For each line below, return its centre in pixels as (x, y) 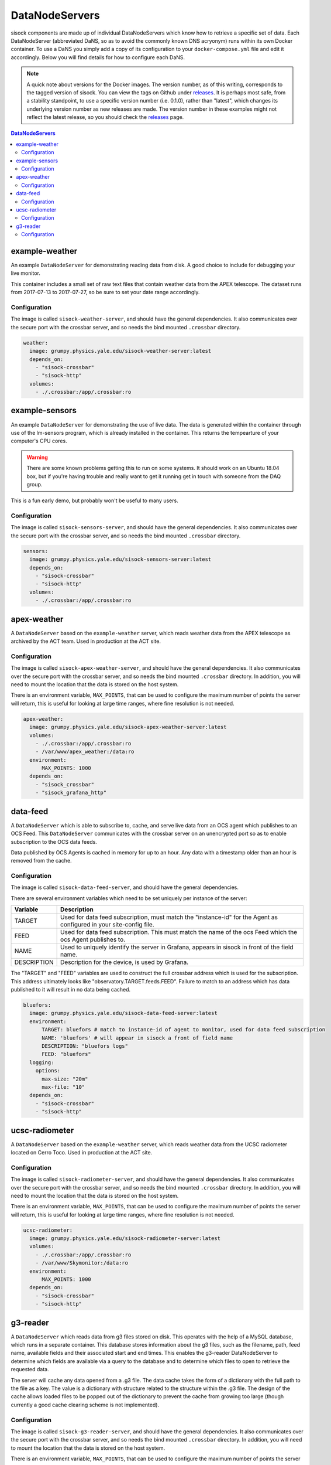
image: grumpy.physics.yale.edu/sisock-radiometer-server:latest (125, 1239)
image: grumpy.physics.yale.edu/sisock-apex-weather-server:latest (128, 727)
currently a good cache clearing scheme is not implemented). (85, 1405)
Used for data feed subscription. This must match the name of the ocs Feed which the (179, 932)
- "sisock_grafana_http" (71, 793)
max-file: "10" (63, 1087)
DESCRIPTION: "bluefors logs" (85, 1046)
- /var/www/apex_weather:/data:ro (85, 752)
